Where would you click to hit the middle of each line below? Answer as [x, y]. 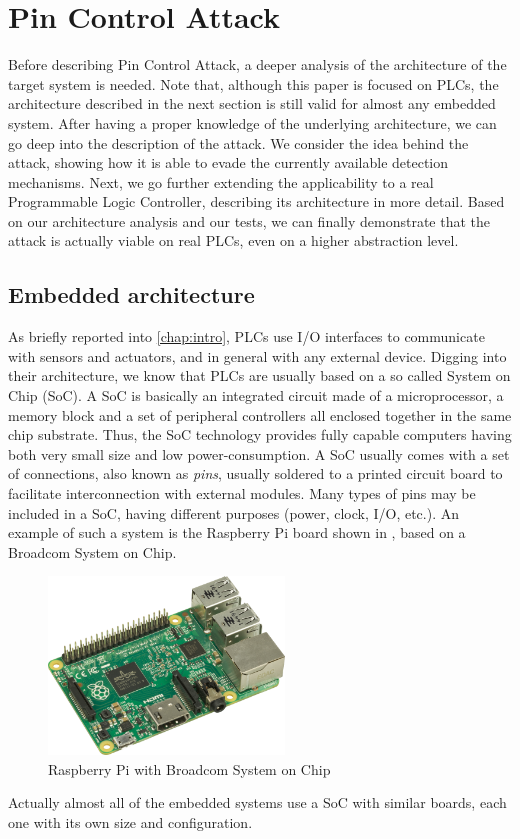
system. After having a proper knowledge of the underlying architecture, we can [252, 122]
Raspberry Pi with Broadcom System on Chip [189, 768]
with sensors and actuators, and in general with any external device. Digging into [257, 355]
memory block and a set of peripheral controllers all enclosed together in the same [260, 414]
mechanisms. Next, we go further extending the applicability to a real [221, 181]
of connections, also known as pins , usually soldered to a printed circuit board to [255, 473]
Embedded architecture [131, 294]
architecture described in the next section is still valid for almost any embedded [252, 103]
